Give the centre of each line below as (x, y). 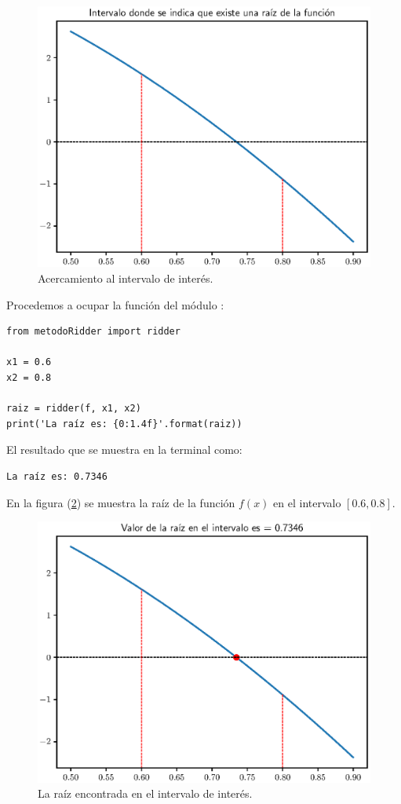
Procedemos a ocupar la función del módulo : (115, 304)
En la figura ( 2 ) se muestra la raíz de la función (121, 502)
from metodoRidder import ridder (93, 332)
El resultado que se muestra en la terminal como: (124, 450)
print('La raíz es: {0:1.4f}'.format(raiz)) (124, 424)
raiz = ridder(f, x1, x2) (74, 409)
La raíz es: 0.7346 (57, 477)
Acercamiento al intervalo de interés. (126, 278)
